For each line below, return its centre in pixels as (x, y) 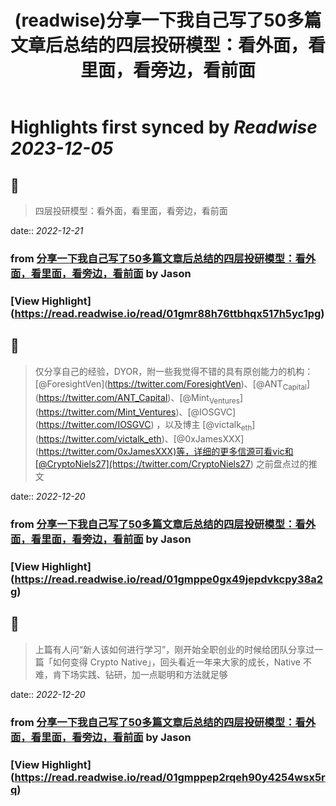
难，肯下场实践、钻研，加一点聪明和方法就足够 (131, 674)
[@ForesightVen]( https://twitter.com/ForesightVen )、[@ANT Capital (170, 384)
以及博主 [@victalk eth (208, 426)
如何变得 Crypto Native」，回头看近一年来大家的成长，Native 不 (182, 662)
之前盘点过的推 (286, 464)
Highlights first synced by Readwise (164, 127)
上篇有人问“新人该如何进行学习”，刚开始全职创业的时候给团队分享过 (174, 649)
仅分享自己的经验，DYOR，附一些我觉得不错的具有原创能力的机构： (174, 371)
